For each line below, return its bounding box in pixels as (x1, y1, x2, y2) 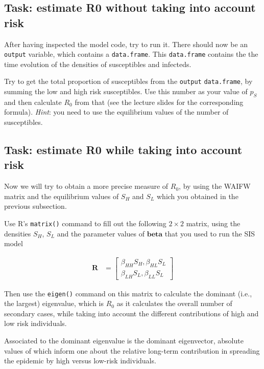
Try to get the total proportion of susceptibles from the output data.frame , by (4, 76, 253, 86)
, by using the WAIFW (179, 181, 251, 191)
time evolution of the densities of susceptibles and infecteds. (4, 58, 191, 69)
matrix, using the (186, 218, 241, 229)
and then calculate (4, 96, 62, 107)
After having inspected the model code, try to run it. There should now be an (4, 38, 248, 49)
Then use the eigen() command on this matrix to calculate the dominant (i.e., (4, 288, 252, 298)
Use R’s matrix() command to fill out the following (4, 218, 166, 229)
